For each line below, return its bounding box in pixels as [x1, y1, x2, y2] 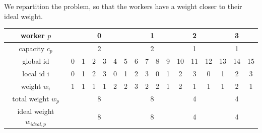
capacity [19, 43, 45, 53]
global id [22, 56, 49, 66]
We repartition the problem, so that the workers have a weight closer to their [4, 1, 242, 11]
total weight [12, 93, 49, 103]
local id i [22, 68, 49, 79]
